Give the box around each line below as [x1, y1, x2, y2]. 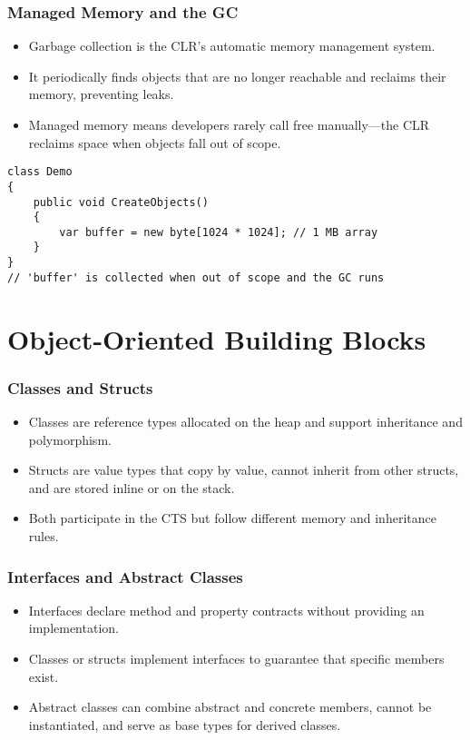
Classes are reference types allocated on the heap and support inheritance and [28, 412, 463, 431]
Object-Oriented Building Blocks [7, 320, 426, 357]
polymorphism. [28, 429, 112, 449]
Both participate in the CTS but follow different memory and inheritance [28, 508, 436, 528]
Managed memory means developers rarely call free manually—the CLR [28, 115, 430, 133]
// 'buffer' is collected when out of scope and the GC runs [7, 271, 385, 284]
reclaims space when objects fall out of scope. [28, 133, 281, 152]
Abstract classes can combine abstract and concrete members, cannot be [28, 697, 432, 716]
